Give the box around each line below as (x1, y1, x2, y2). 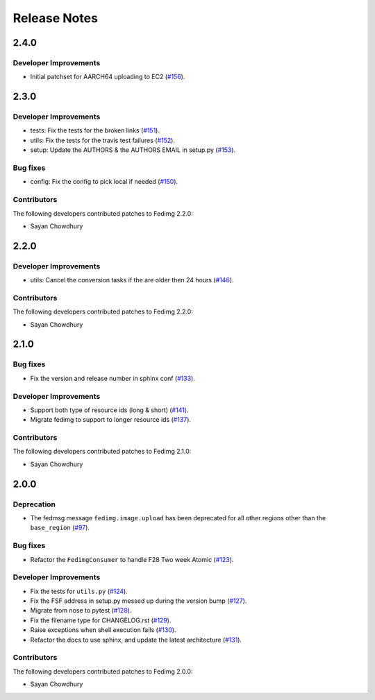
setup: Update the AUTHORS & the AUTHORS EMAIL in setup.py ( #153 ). (30, 146, 236, 154)
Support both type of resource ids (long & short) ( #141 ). (30, 406, 189, 414)
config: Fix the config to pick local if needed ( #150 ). (30, 178, 178, 186)
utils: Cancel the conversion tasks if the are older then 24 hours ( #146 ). (30, 276, 234, 284)
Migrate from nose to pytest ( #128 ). (30, 606, 132, 615)
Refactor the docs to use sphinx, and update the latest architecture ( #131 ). (30, 635, 242, 644)
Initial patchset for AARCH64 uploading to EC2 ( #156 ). (30, 73, 185, 81)
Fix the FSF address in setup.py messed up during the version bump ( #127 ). (30, 597, 247, 605)
